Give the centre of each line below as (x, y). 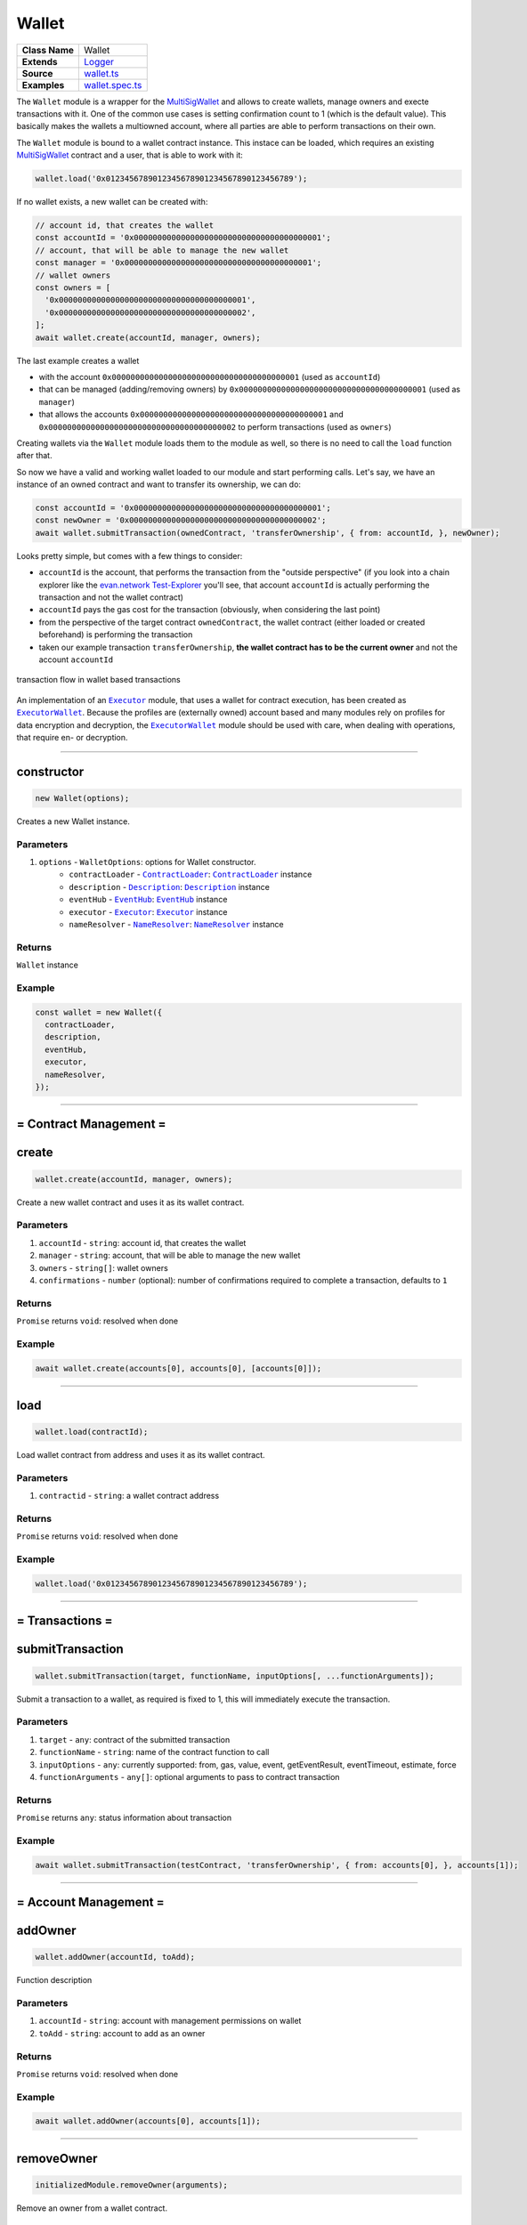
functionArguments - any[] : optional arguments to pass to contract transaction (189, 1776)
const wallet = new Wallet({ (99, 1012)
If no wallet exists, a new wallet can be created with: (112, 202)
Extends (40, 61)
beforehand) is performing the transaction (116, 635)
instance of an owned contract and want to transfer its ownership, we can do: (159, 484)
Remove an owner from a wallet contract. (92, 2208)
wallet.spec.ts (113, 85)
